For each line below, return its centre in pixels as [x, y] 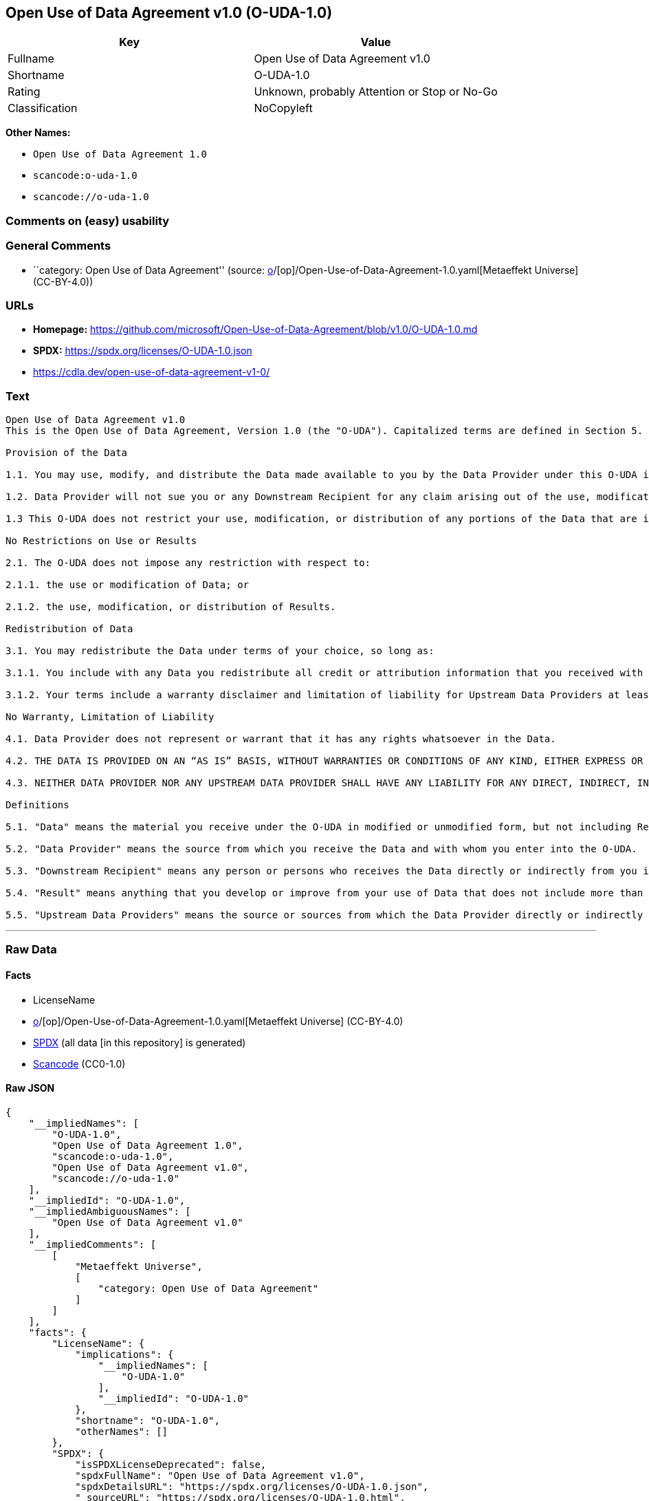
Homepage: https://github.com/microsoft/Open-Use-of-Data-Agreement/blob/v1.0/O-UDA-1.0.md [255, 330]
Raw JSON [30, 1088]
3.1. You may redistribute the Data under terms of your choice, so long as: [220, 651]
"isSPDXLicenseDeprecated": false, [171, 1464]
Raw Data [31, 950]
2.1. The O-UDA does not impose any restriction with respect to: [188, 563]
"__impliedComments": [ [92, 1244]
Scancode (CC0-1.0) [79, 1063]
